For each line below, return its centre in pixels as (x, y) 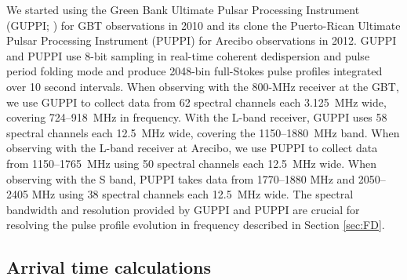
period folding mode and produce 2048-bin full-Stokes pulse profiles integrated (194, 71)
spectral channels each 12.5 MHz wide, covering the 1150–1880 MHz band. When (203, 132)
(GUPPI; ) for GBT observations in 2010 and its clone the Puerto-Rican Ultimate (203, 25)
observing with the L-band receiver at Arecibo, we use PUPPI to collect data (192, 148)
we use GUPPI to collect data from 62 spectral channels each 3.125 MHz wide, (196, 102)
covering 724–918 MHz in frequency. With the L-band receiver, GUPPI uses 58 (197, 117)
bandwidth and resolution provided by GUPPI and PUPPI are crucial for (183, 209)
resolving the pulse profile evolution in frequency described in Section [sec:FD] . (196, 225)
